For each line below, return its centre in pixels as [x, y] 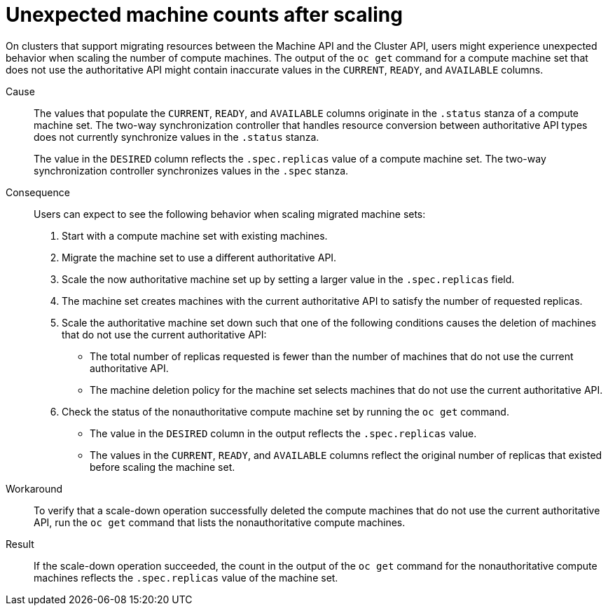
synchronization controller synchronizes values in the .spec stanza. [191, 170]
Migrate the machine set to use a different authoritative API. [199, 257]
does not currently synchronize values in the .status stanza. [177, 137]
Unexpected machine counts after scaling [204, 15]
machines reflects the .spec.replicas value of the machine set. [186, 577]
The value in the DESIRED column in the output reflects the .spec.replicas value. [283, 433]
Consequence [38, 192]
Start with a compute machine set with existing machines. [195, 235]
